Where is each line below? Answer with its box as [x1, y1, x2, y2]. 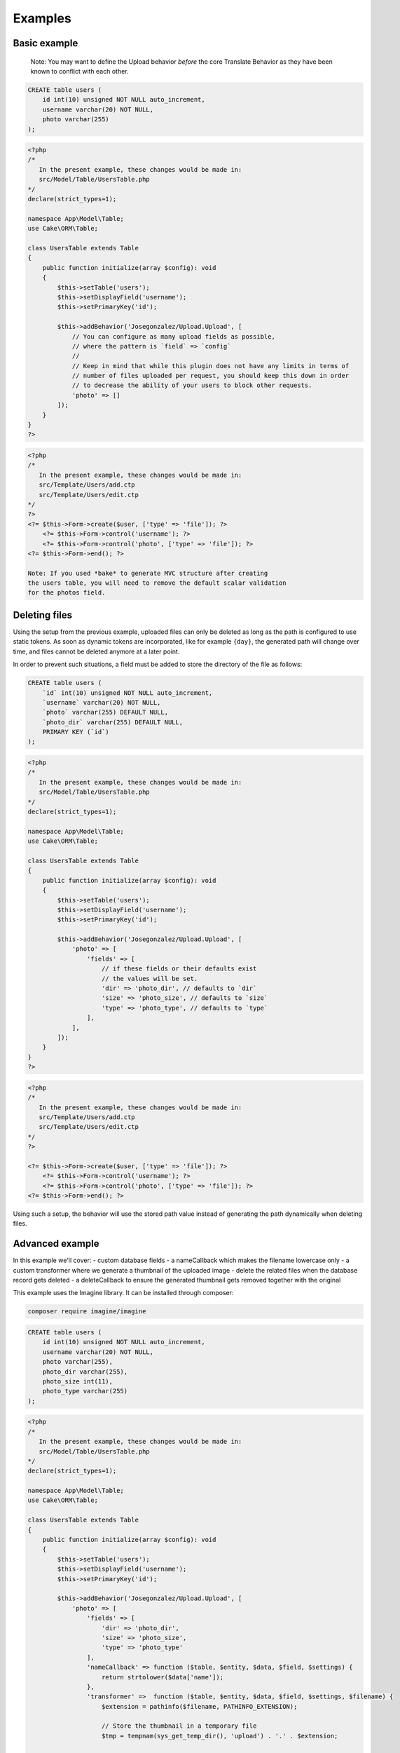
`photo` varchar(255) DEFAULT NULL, [42, 708, 168, 717]
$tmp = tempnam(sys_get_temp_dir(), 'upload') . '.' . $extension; [102, 1732, 338, 1740]
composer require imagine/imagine [27, 1308, 146, 1315]
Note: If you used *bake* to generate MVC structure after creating [27, 569, 268, 577]
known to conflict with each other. [30, 67, 129, 75]
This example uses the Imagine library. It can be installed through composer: [13, 1289, 234, 1297]
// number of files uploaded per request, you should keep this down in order [71, 372, 350, 380]
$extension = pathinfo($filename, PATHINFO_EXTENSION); [102, 1703, 298, 1710]
